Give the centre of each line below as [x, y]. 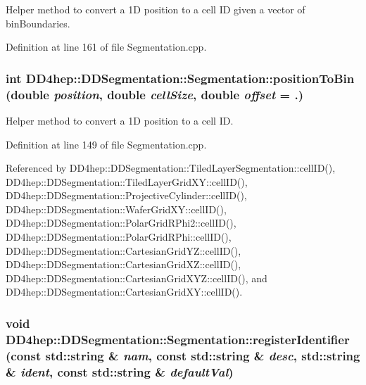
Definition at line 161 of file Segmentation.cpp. [106, 47]
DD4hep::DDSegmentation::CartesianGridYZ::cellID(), [124, 250]
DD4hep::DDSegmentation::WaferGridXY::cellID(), [116, 209]
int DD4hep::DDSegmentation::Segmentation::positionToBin [180, 78]
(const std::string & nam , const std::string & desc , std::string [183, 355]
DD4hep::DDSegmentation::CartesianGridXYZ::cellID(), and [137, 278]
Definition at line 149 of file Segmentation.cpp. [106, 144]
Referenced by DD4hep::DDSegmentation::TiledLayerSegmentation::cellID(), [171, 168]
